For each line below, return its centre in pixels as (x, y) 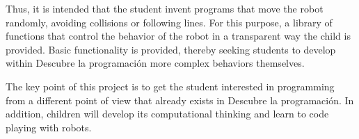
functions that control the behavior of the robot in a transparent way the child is (178, 36)
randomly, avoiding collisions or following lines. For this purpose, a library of (169, 22)
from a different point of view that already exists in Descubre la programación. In (180, 100)
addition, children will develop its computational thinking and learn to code (167, 114)
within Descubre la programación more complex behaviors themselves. (155, 63)
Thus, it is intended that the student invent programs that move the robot (165, 8)
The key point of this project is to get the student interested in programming (170, 86)
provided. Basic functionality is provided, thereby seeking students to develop (171, 49)
